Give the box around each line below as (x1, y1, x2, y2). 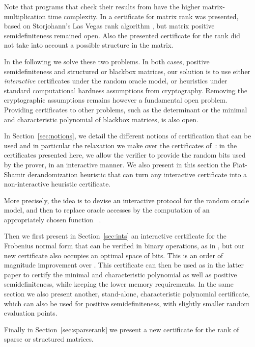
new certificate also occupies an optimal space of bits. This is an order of (4, 250, 223, 260)
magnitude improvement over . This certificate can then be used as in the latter (4, 260, 244, 270)
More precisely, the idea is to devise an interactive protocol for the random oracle (4, 195, 249, 205)
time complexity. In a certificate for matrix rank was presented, (48, 11, 239, 21)
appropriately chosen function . (4, 214, 101, 224)
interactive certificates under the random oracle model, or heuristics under (4, 76, 227, 86)
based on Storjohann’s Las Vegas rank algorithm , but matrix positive (4, 21, 215, 31)
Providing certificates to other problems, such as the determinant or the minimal (4, 104, 247, 114)
